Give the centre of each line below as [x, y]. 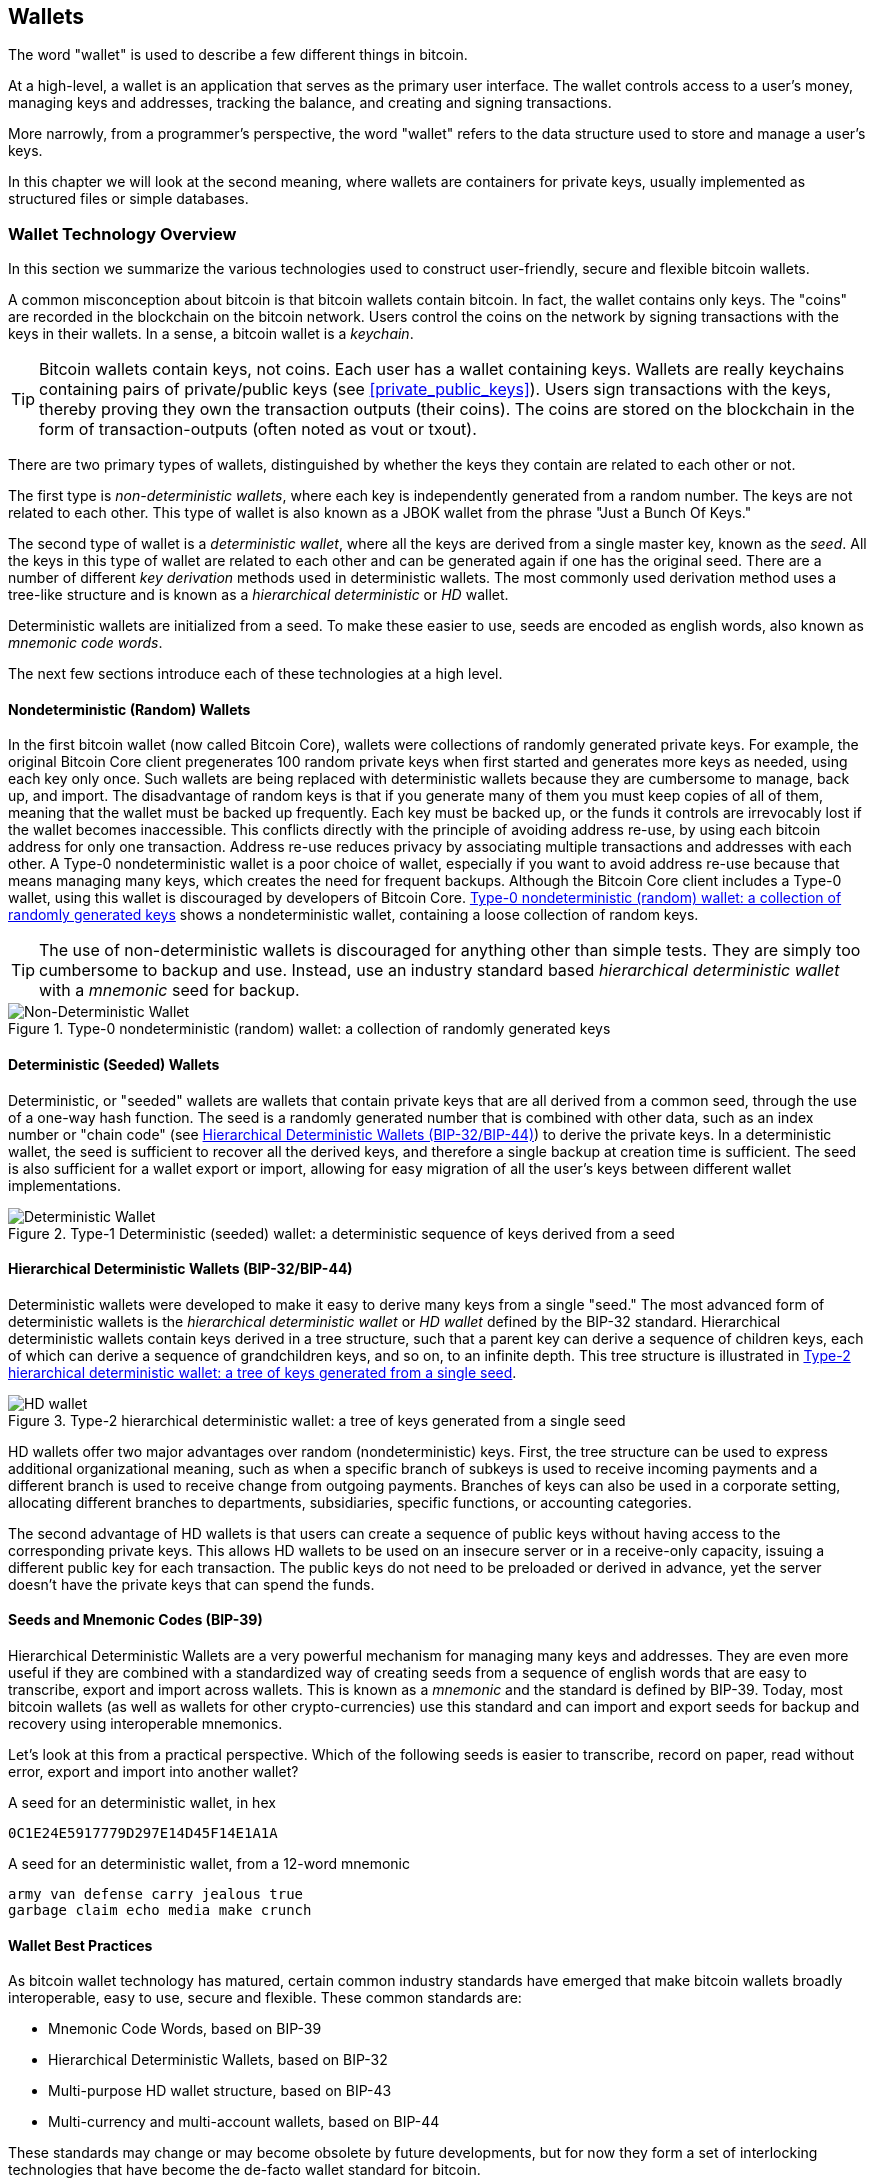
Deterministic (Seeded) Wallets [114, 1064]
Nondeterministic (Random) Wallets [129, 709]
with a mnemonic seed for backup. [169, 990]
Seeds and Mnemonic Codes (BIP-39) [135, 1620]
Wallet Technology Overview [122, 233]
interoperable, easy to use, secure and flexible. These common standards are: [265, 1998]
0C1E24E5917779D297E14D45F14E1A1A [143, 1833]
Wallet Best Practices [80, 1945]
